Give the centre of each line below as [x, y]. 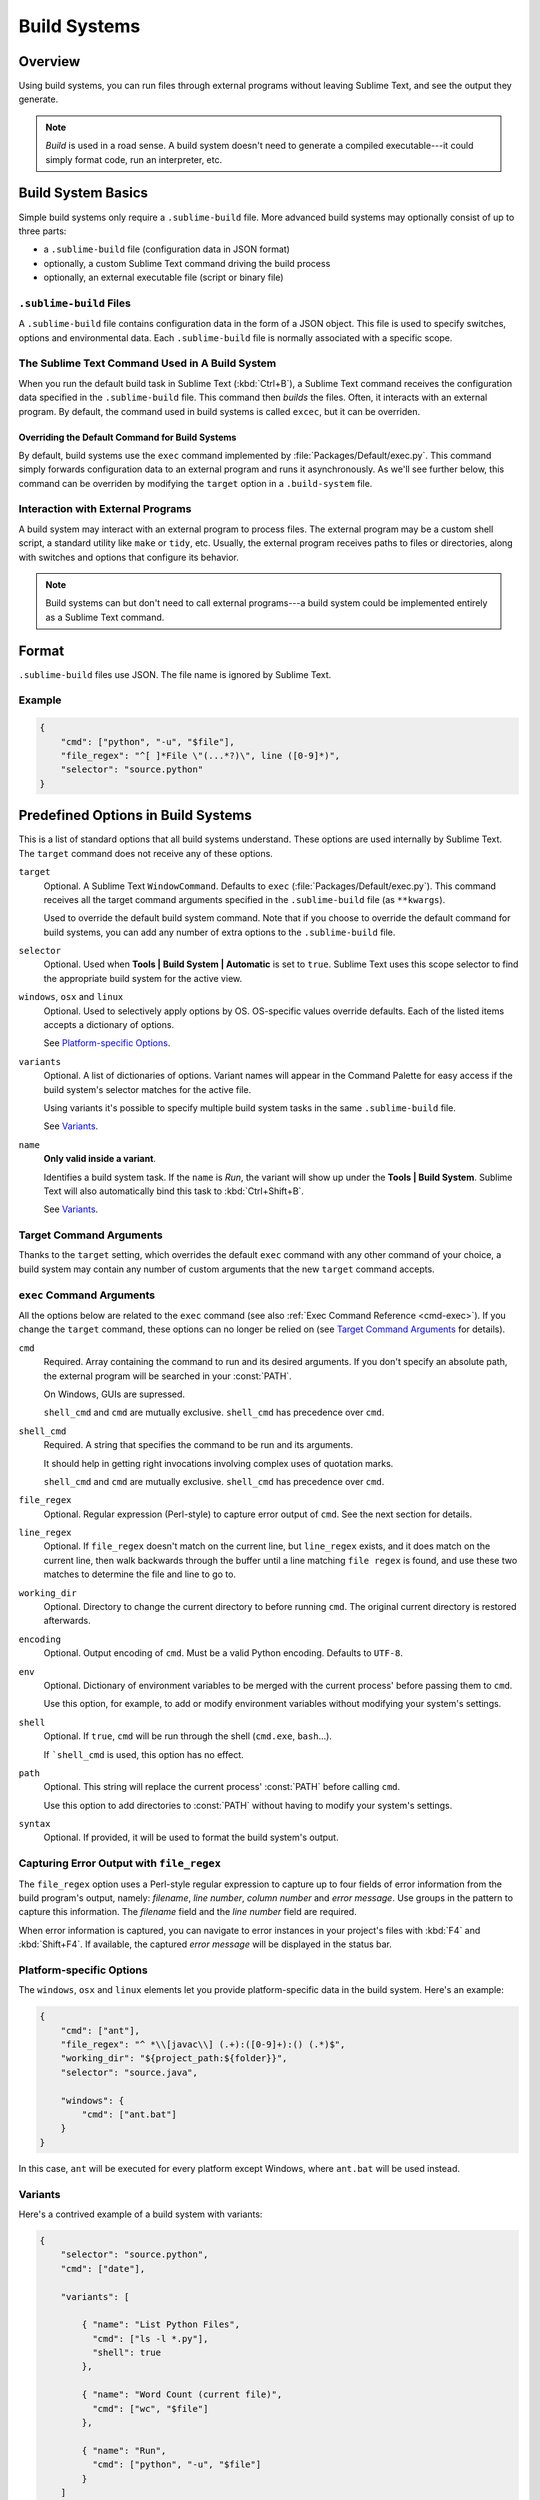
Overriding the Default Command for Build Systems [127, 437]
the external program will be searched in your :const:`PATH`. [167, 1376]
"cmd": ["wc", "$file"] [150, 2408]
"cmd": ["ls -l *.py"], [150, 2338]
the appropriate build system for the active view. [143, 978]
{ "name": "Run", [124, 2450]
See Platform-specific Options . [107, 1043]
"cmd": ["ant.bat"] [129, 2114]
